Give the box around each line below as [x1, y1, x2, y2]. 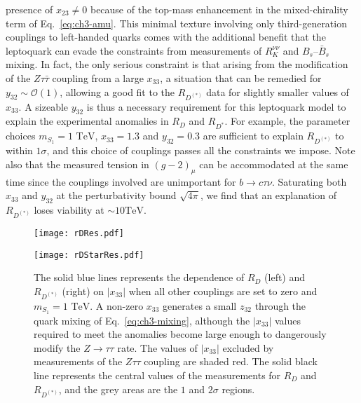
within [6, 143, 33, 158]
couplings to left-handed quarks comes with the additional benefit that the [6, 29, 326, 44]
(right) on [62, 283, 104, 298]
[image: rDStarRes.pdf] [34, 250, 144, 260]
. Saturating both [272, 174, 347, 189]
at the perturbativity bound [56, 188, 177, 203]
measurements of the [34, 354, 123, 369]
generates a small [163, 298, 237, 313]
